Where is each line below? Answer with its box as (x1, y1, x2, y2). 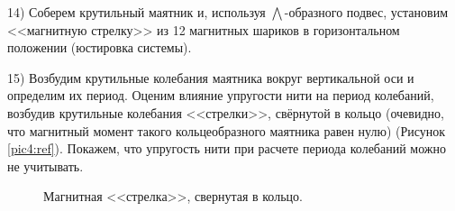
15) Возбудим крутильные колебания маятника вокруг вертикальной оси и (7, 68, 414, 87)
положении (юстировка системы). (7, 38, 192, 57)
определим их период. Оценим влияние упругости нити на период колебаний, (7, 86, 434, 105)
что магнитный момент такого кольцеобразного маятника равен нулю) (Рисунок (7, 121, 446, 140)
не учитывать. (7, 156, 84, 175)
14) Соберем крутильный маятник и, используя (7, 3, 266, 21)
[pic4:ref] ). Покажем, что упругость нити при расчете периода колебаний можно (7, 139, 447, 158)
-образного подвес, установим (284, 3, 449, 21)
